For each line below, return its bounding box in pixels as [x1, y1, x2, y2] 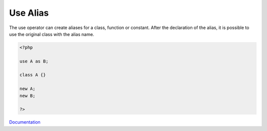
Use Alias [9, 7, 49, 18]
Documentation [9, 119, 41, 125]
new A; [19, 86, 36, 92]
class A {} [19, 72, 46, 78]
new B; [19, 93, 36, 98]
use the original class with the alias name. [9, 31, 94, 37]
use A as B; [19, 58, 49, 64]
